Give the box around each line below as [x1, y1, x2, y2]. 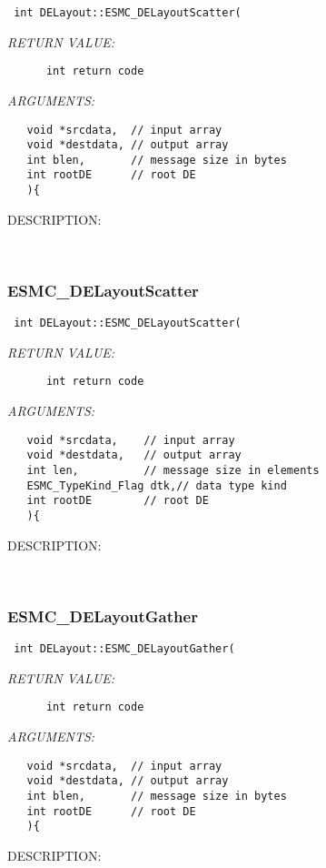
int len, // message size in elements [26, 464, 320, 477]
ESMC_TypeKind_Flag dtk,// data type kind [26, 479, 287, 492]
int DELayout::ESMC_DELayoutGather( [14, 642, 235, 656]
